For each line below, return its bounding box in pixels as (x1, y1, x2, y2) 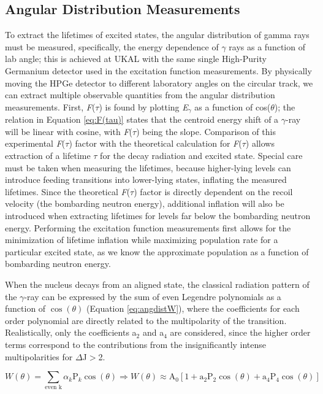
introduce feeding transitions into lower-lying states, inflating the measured (5, 173, 287, 186)
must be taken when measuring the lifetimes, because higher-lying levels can (5, 161, 291, 174)
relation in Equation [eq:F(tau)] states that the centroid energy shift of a (5, 113, 279, 126)
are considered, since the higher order (170, 326, 311, 339)
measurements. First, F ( (5, 100, 96, 113)
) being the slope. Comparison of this (136, 125, 276, 137)
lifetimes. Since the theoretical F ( (5, 185, 131, 198)
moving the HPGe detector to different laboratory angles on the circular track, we (5, 76, 313, 89)
